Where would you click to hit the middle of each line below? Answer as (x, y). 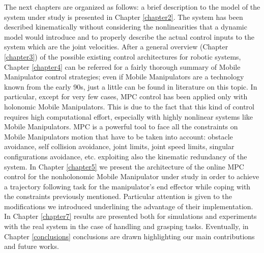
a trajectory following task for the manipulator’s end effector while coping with (127, 186)
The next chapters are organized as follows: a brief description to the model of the (132, 7)
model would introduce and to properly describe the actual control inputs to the (129, 36)
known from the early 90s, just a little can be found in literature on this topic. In (131, 86)
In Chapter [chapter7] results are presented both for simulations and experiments (130, 216)
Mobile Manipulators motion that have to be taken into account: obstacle (119, 136)
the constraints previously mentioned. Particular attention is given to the (118, 196)
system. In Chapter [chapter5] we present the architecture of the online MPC (124, 166)
